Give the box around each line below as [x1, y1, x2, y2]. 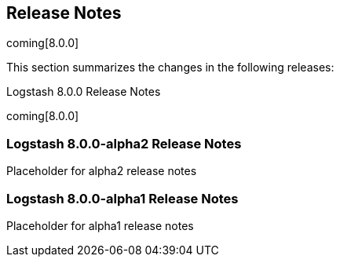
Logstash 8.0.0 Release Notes [6, 85, 161, 99]
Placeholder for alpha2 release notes [6, 164, 197, 178]
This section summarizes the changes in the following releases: [6, 60, 335, 75]
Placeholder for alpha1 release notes [6, 218, 194, 232]
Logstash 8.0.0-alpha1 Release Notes [6, 190, 239, 206]
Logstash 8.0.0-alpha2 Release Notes [6, 135, 242, 152]
